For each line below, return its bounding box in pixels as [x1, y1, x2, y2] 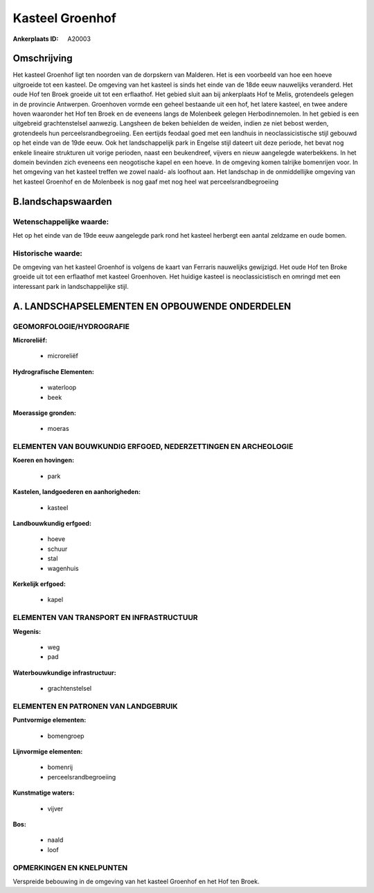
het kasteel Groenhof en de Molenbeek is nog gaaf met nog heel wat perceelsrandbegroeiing [12, 177, 279, 186]
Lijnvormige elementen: [12, 748, 83, 755]
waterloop [47, 383, 77, 391]
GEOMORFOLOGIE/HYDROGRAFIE [12, 321, 130, 331]
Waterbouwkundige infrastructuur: [12, 669, 117, 677]
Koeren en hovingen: [12, 456, 75, 464]
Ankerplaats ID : [12, 35, 59, 43]
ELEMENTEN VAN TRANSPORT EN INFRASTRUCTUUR [12, 613, 198, 623]
